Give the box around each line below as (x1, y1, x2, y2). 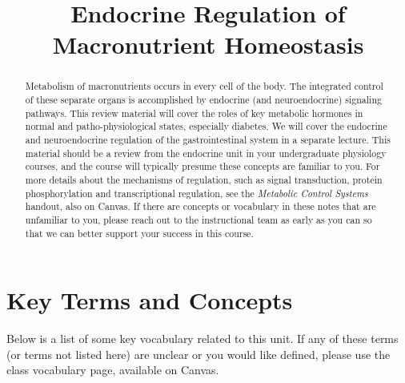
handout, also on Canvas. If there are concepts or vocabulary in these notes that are (25, 200, 376, 213)
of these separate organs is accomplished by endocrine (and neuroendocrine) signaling (25, 93, 382, 107)
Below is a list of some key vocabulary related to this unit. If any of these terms (6, 330, 399, 347)
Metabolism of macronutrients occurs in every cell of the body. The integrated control (25, 79, 383, 93)
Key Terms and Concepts (6, 284, 293, 316)
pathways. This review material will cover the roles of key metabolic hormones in (25, 106, 363, 119)
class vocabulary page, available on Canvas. (6, 361, 219, 378)
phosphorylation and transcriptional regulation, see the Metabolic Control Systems (25, 186, 368, 200)
